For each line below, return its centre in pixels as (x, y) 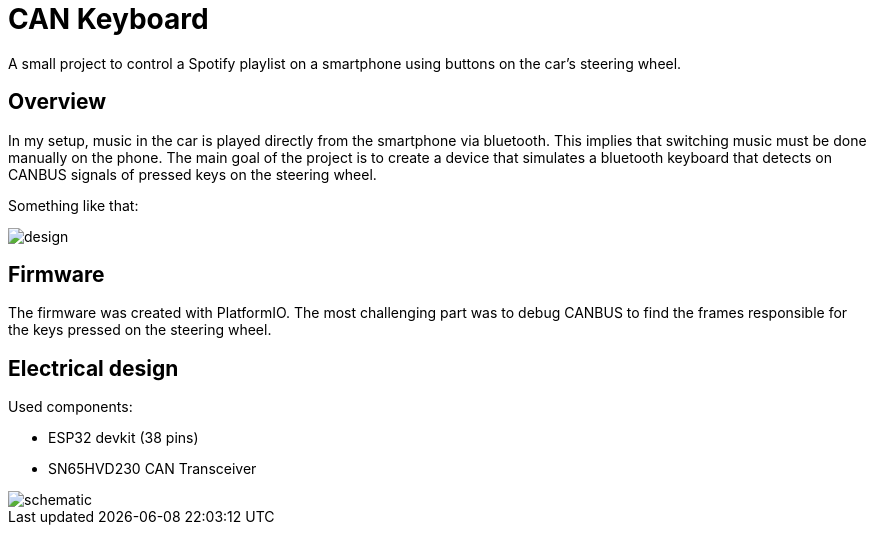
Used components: (70, 407)
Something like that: (73, 205)
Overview (57, 102)
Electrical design (93, 368)
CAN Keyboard (108, 19)
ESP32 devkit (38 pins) (123, 438)
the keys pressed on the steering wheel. (140, 330)
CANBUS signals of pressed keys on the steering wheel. (192, 174)
